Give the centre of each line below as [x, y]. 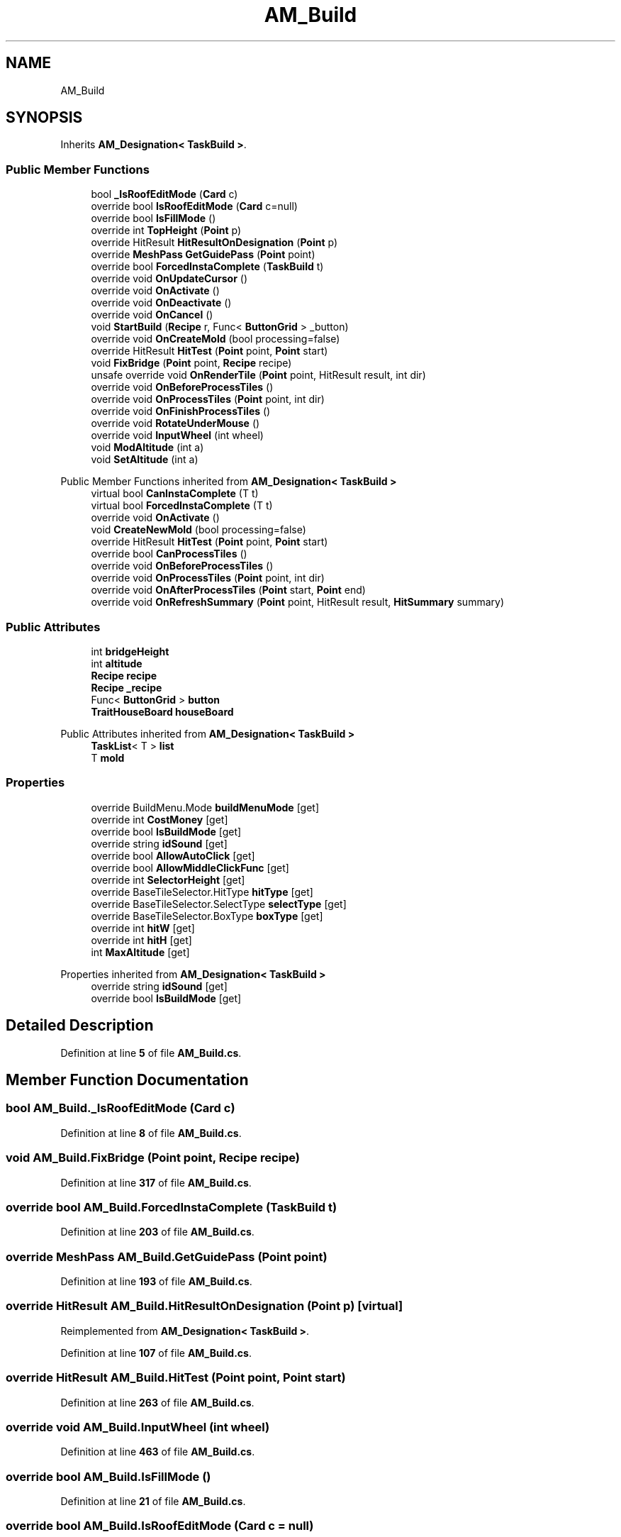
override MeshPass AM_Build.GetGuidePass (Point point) [167, 1256]
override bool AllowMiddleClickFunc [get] [190, 867]
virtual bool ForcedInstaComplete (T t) [182, 506]
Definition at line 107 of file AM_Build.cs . [156, 1353]
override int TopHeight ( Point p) [166, 231]
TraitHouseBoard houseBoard [162, 711]
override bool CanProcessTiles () [169, 554]
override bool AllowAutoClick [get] [173, 855]
